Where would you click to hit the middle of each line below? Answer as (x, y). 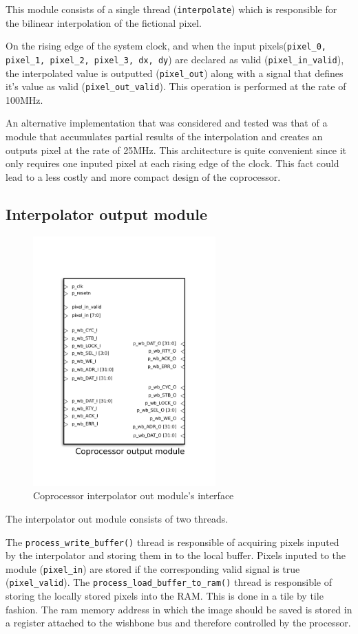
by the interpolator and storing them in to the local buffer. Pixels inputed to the (176, 555)
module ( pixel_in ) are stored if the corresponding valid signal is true (153, 568)
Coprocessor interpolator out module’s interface (134, 495)
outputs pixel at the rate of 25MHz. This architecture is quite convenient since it (176, 150)
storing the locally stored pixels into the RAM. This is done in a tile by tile (165, 596)
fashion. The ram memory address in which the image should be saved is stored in (179, 609)
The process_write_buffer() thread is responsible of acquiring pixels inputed (172, 542)
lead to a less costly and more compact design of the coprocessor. (143, 176)
